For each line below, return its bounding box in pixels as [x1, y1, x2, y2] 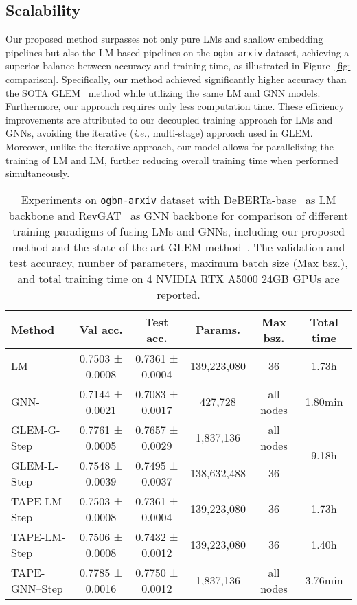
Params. [195, 321, 241, 338]
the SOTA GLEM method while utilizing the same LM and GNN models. [5, 85, 321, 100]
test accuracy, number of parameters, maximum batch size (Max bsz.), [9, 254, 348, 271]
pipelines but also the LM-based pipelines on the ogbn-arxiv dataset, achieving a [5, 45, 349, 59]
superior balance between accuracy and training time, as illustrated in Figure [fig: [5, 58, 351, 73]
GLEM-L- [11, 457, 58, 473]
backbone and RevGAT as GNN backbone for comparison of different [8, 207, 349, 223]
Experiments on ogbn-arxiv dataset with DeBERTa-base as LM [21, 191, 336, 207]
